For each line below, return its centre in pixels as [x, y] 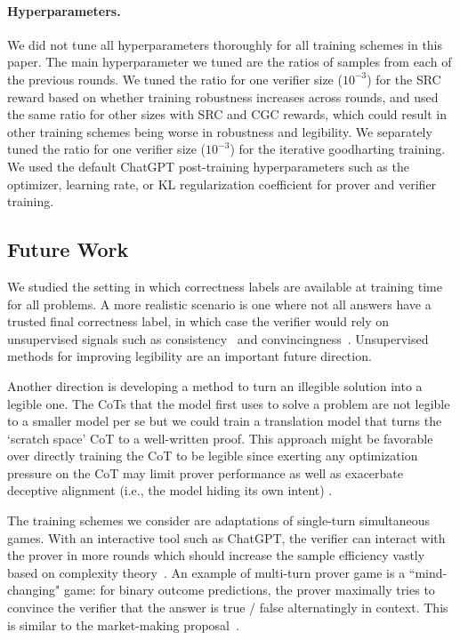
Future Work [68, 249]
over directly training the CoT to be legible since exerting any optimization [213, 456]
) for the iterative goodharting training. [338, 149]
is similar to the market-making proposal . [123, 624]
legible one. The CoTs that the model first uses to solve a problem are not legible [229, 403]
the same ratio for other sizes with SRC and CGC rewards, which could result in [227, 114]
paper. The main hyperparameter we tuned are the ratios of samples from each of [230, 62]
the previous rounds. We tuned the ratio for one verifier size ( [175, 79]
